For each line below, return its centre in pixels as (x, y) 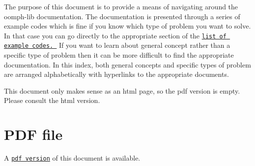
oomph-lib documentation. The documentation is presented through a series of (122, 16)
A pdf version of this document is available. (72, 158)
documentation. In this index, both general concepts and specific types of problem (127, 64)
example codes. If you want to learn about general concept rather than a (117, 45)
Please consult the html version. (52, 100)
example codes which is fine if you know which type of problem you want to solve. (127, 26)
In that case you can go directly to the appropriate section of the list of (115, 35)
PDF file (33, 134)
